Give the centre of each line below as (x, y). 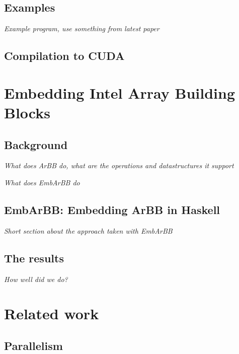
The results (34, 258)
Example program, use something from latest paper (82, 28)
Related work (52, 313)
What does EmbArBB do (42, 182)
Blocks (27, 112)
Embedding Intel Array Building (120, 92)
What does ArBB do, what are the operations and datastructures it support (119, 165)
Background (36, 144)
